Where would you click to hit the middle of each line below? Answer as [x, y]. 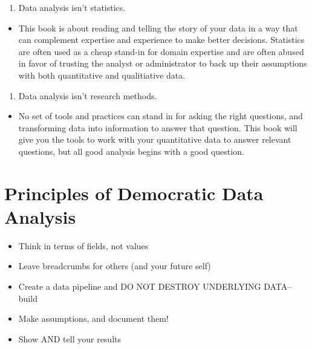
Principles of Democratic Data [134, 193]
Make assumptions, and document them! [93, 318]
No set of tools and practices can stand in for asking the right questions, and [161, 116]
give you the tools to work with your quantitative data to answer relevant [155, 139]
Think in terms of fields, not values [83, 245]
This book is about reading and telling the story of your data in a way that [158, 28]
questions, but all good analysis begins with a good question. [131, 151]
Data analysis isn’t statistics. [72, 7]
